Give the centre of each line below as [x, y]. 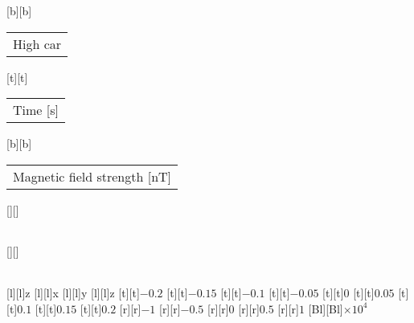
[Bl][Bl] [326, 308]
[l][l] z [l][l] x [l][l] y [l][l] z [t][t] [73, 292]
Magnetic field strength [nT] [92, 176]
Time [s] [36, 110]
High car [37, 43]
